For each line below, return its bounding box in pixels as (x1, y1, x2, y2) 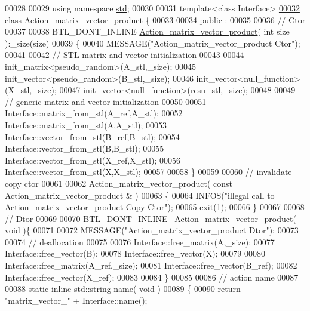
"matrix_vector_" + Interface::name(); (5, 294, 148, 306)
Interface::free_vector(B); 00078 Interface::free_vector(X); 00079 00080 (5, 247, 265, 260)
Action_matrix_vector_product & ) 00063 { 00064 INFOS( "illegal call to (5, 189, 275, 201)
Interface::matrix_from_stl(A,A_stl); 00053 (5, 118, 167, 131)
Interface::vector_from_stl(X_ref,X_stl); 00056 (5, 153, 180, 166)
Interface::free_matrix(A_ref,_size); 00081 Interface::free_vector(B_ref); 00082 (5, 259, 297, 272)
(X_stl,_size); (5, 84, 57, 96)
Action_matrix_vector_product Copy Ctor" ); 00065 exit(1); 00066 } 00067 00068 (5, 201, 305, 213)
